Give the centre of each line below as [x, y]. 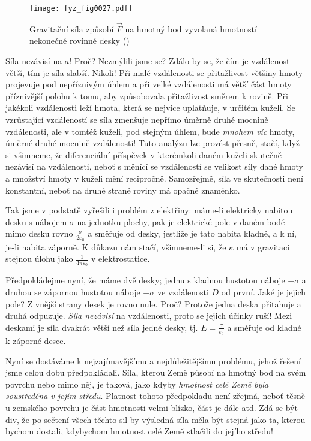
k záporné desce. [36, 341]
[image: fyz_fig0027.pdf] [81, 8]
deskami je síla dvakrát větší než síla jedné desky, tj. [102, 327]
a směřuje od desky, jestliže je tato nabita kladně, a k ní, [192, 233]
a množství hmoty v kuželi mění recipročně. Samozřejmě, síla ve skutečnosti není [154, 178]
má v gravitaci [263, 247]
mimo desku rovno [39, 233]
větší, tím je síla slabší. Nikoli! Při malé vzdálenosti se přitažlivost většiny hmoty [154, 72]
